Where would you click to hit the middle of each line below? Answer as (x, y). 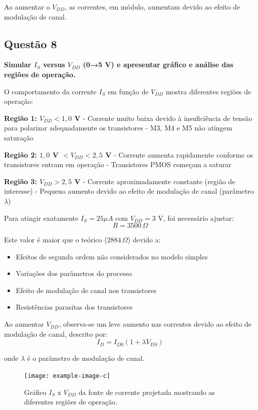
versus (54, 64)
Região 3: (21, 181)
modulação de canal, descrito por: (56, 333)
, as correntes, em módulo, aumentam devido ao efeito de (153, 7)
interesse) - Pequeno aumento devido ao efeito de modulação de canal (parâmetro (129, 191)
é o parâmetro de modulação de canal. (86, 358)
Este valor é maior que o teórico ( (56, 240)
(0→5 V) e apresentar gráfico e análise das (158, 64)
